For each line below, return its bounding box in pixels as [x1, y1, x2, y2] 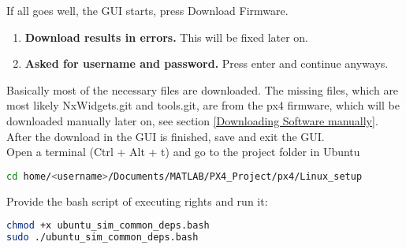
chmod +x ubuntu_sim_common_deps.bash [6, 220, 210, 232]
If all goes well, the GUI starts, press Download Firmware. [6, 2, 289, 18]
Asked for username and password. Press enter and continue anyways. [24, 55, 389, 72]
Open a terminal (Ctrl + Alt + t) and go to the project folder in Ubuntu [6, 143, 360, 160]
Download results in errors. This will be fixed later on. [24, 28, 309, 45]
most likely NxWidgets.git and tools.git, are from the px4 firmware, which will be [6, 97, 400, 113]
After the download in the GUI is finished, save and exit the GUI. [6, 128, 325, 144]
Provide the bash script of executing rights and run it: [6, 192, 268, 209]
